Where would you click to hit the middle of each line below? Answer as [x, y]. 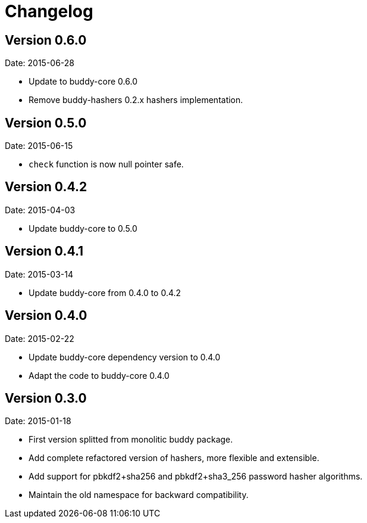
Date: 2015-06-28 [40, 63]
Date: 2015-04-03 [40, 210]
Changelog [49, 11]
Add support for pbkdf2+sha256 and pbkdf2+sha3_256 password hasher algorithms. [196, 477]
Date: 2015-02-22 [40, 338]
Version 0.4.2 [46, 187]
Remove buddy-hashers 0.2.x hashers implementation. [136, 100]
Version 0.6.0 [46, 40]
